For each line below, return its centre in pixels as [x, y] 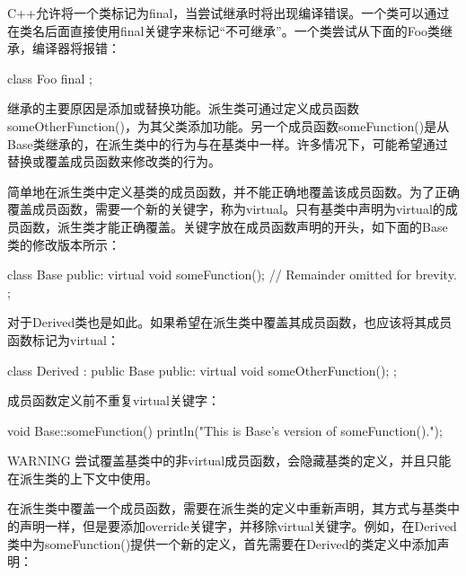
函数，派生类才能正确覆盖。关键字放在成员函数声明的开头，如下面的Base [233, 226]
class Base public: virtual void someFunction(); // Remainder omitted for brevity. [232, 275]
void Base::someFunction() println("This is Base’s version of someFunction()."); [225, 430]
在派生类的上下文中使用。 [83, 478]
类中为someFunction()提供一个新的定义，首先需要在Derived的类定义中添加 [222, 543]
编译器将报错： [76, 48]
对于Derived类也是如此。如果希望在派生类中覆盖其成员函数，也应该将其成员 [230, 322]
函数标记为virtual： [63, 339]
